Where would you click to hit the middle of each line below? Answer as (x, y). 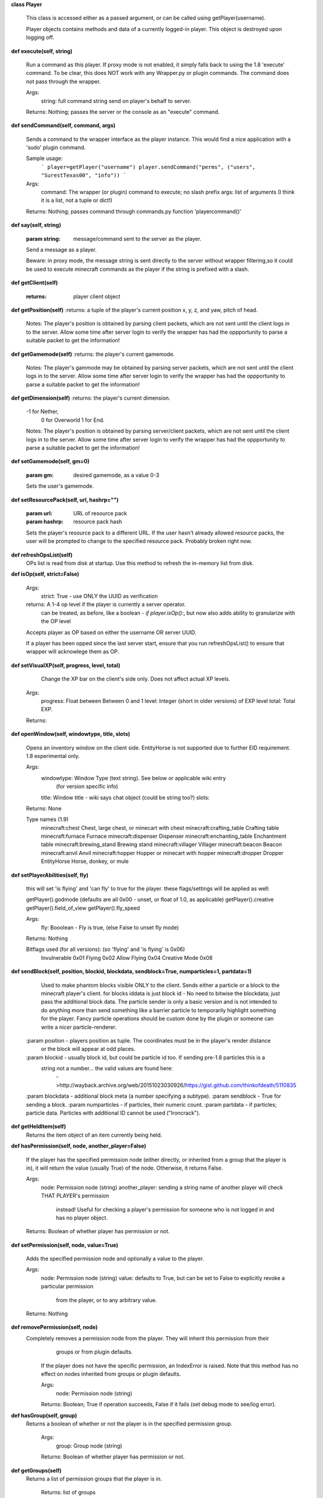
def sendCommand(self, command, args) (63, 125)
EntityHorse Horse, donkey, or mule (85, 861)
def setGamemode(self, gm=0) (50, 461)
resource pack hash (98, 522)
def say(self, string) (36, 225)
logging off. (40, 37)
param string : (43, 238)
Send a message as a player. (61, 249)
